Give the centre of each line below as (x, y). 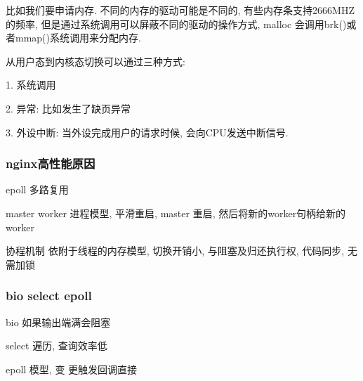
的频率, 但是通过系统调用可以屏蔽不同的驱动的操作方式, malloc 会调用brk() (176, 24)
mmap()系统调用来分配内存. (78, 38)
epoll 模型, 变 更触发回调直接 (72, 369)
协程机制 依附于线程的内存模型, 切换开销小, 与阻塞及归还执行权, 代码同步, (175, 251)
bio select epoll (49, 296)
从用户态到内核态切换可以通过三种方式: (95, 61)
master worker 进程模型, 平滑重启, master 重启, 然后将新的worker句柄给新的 (176, 213)
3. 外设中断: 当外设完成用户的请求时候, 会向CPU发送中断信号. (147, 132)
